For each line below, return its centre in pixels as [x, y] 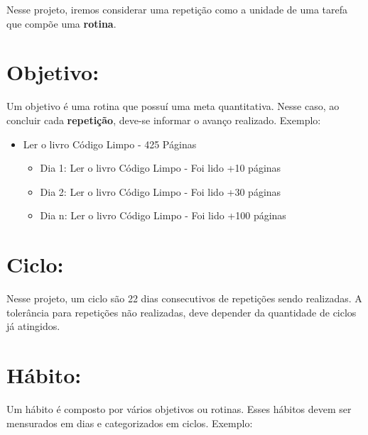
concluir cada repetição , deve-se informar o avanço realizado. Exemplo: [164, 120]
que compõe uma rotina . [61, 23]
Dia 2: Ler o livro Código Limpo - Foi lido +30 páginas [161, 191]
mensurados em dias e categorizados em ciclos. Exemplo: [130, 423]
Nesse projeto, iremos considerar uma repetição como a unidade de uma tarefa [177, 9]
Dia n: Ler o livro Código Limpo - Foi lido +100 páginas [163, 215]
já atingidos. [33, 326]
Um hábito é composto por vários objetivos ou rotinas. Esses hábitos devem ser [179, 408]
